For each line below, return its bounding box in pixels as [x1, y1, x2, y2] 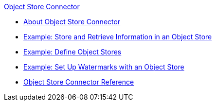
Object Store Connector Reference [23, 78, 134, 86]
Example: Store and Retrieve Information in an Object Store [23, 33, 212, 41]
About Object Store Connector [23, 17, 121, 26]
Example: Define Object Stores [23, 48, 122, 56]
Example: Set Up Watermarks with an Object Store [23, 63, 184, 71]
